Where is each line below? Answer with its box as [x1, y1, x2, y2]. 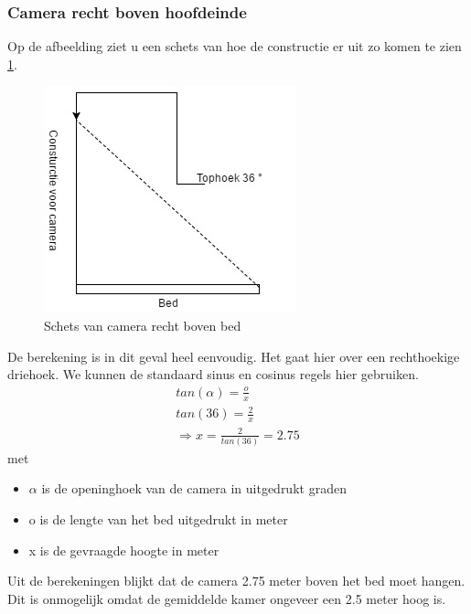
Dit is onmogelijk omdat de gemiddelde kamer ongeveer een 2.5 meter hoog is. [7, 588, 446, 608]
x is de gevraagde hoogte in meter [28, 540, 219, 559]
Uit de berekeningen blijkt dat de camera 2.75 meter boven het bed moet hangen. [7, 571, 466, 590]
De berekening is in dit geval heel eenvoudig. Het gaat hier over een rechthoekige [7, 346, 460, 365]
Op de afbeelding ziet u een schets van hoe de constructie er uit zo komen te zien [7, 37, 462, 56]
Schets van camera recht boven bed [44, 316, 241, 334]
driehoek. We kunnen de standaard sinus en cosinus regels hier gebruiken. [7, 365, 419, 384]
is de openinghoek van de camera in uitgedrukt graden [41, 479, 347, 498]
